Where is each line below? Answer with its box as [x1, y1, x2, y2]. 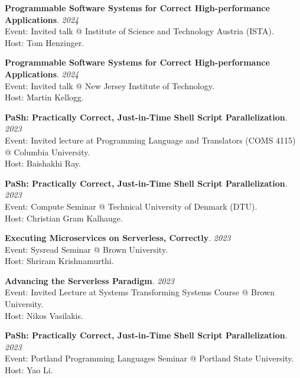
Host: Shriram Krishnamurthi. [5, 255, 114, 267]
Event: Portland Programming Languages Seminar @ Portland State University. [5, 352, 294, 364]
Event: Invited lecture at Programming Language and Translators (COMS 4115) [5, 133, 296, 146]
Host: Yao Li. [5, 364, 53, 376]
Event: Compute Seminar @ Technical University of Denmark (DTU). [5, 200, 257, 212]
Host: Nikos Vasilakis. [5, 309, 83, 321]
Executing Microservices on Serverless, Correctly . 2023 [5, 232, 231, 244]
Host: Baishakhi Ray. [5, 157, 81, 170]
